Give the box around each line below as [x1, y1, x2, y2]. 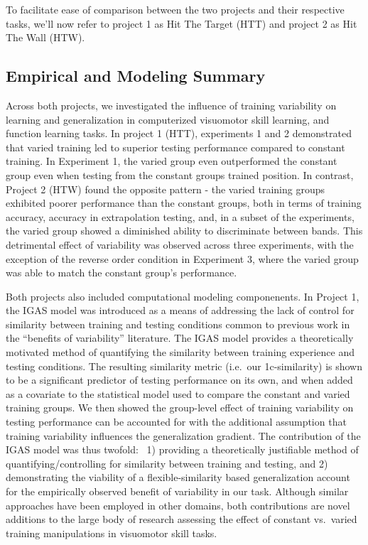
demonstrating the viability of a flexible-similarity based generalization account [6, 470, 350, 485]
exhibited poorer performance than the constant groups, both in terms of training [6, 195, 362, 210]
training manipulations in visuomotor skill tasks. [6, 525, 217, 540]
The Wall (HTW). [6, 30, 85, 45]
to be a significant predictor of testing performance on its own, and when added [6, 372, 353, 387]
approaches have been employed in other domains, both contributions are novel [6, 497, 350, 512]
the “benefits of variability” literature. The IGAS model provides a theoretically [6, 330, 354, 345]
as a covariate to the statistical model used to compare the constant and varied [6, 386, 350, 401]
